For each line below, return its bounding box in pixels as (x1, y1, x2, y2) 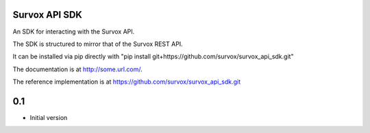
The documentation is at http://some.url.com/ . (12, 65, 143, 73)
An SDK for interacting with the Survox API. (12, 27, 135, 36)
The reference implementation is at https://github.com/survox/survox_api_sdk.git (12, 77, 241, 86)
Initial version (29, 113, 68, 121)
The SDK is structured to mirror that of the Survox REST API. (12, 40, 183, 48)
